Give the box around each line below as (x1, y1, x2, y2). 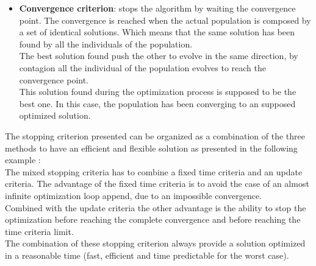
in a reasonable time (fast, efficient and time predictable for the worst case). (5, 248, 289, 261)
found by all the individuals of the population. (19, 37, 193, 50)
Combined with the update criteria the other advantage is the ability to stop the (5, 201, 306, 214)
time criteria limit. (5, 225, 74, 237)
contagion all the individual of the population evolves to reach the (19, 61, 267, 74)
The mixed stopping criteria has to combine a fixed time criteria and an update (5, 165, 303, 178)
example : (5, 153, 41, 166)
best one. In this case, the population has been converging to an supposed (19, 97, 296, 110)
